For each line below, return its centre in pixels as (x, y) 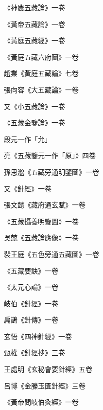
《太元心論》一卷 (31, 287)
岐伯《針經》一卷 (31, 303)
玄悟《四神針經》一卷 (38, 336)
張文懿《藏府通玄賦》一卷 (45, 205)
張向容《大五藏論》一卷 (41, 89)
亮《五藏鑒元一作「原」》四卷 (50, 155)
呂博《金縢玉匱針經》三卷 (45, 385)
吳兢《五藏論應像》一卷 (41, 238)
